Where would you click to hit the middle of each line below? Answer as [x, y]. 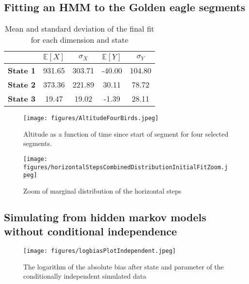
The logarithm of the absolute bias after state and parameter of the [124, 266]
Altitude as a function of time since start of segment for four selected [126, 133]
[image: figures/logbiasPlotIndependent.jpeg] [100, 251]
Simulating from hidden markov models [105, 217]
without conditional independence [91, 231]
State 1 [22, 71]
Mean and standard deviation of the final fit [80, 29]
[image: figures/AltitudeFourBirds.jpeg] [91, 118]
